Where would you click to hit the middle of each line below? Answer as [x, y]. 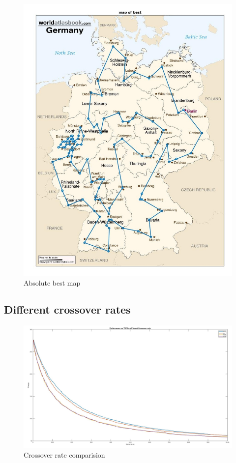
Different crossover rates [67, 309]
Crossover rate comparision [64, 455]
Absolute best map [52, 283]
